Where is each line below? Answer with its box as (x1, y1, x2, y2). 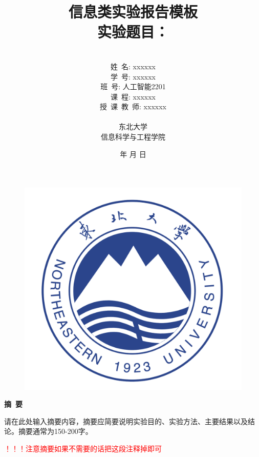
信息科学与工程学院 (101, 131, 165, 142)
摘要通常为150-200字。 (18, 426, 93, 436)
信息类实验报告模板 (68, 1, 198, 22)
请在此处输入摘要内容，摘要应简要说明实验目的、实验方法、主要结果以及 (4, 415, 248, 426)
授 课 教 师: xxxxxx (100, 101, 166, 112)
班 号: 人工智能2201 (100, 81, 166, 92)
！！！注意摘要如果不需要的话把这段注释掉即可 (4, 443, 162, 453)
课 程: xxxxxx (111, 91, 156, 102)
